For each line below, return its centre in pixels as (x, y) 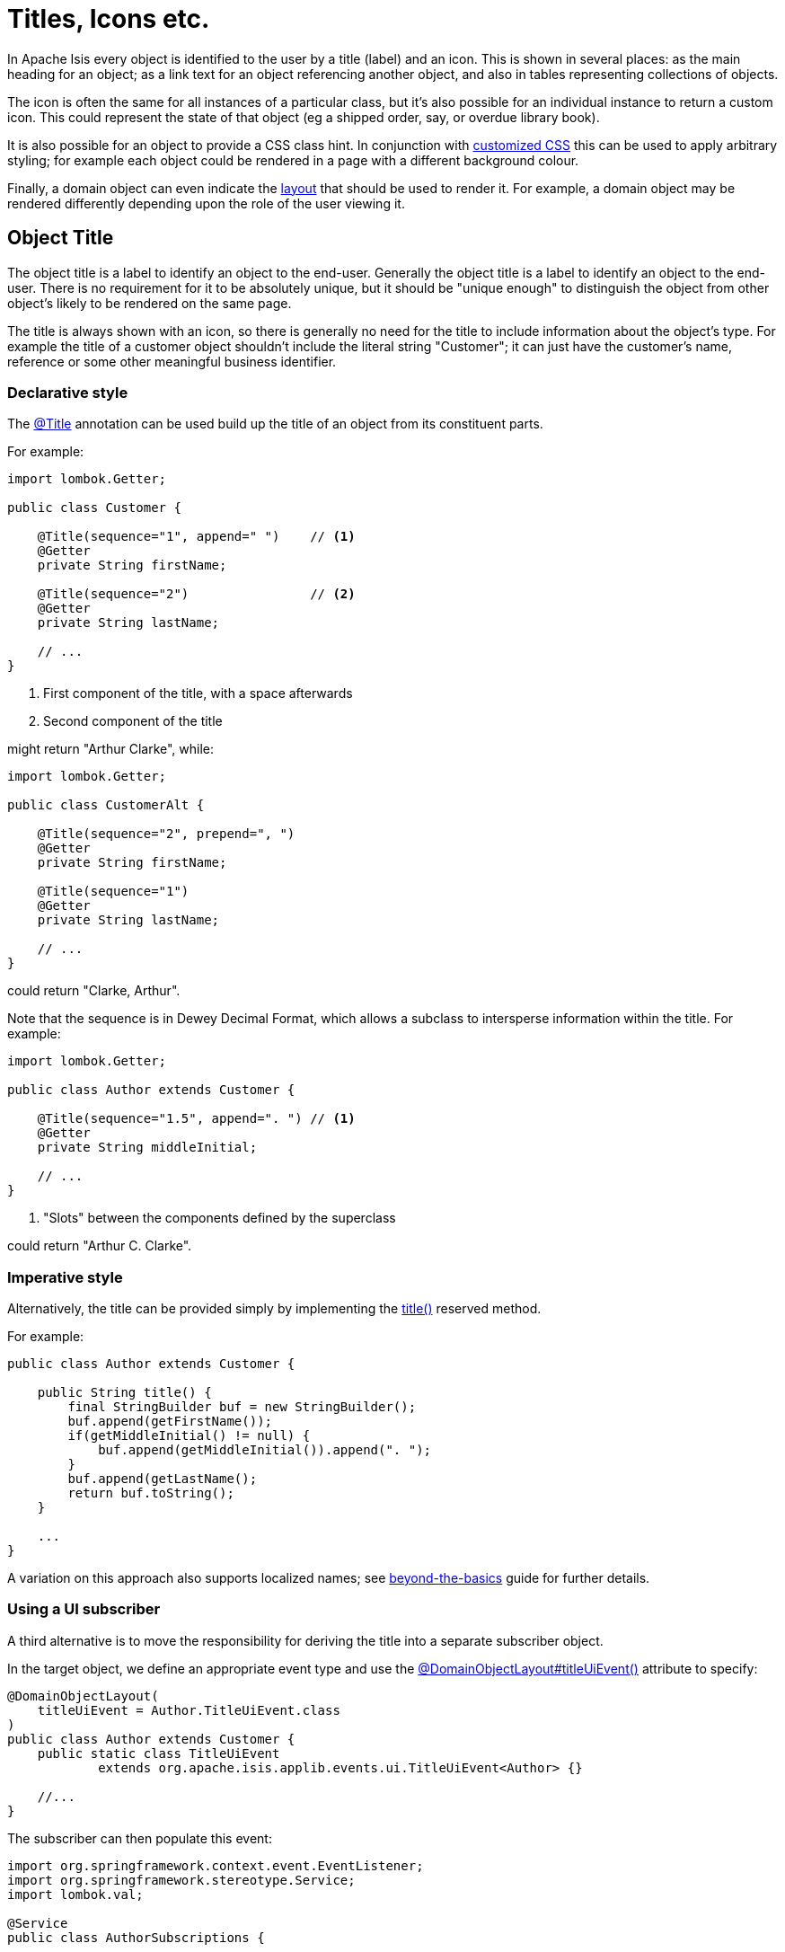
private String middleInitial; (147, 1148)
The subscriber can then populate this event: (140, 1838)
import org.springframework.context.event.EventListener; (216, 1865)
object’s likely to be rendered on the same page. (150, 303)
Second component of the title (133, 721)
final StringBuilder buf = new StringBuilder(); (242, 1407)
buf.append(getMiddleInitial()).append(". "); (265, 1450)
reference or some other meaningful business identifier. (172, 361)
